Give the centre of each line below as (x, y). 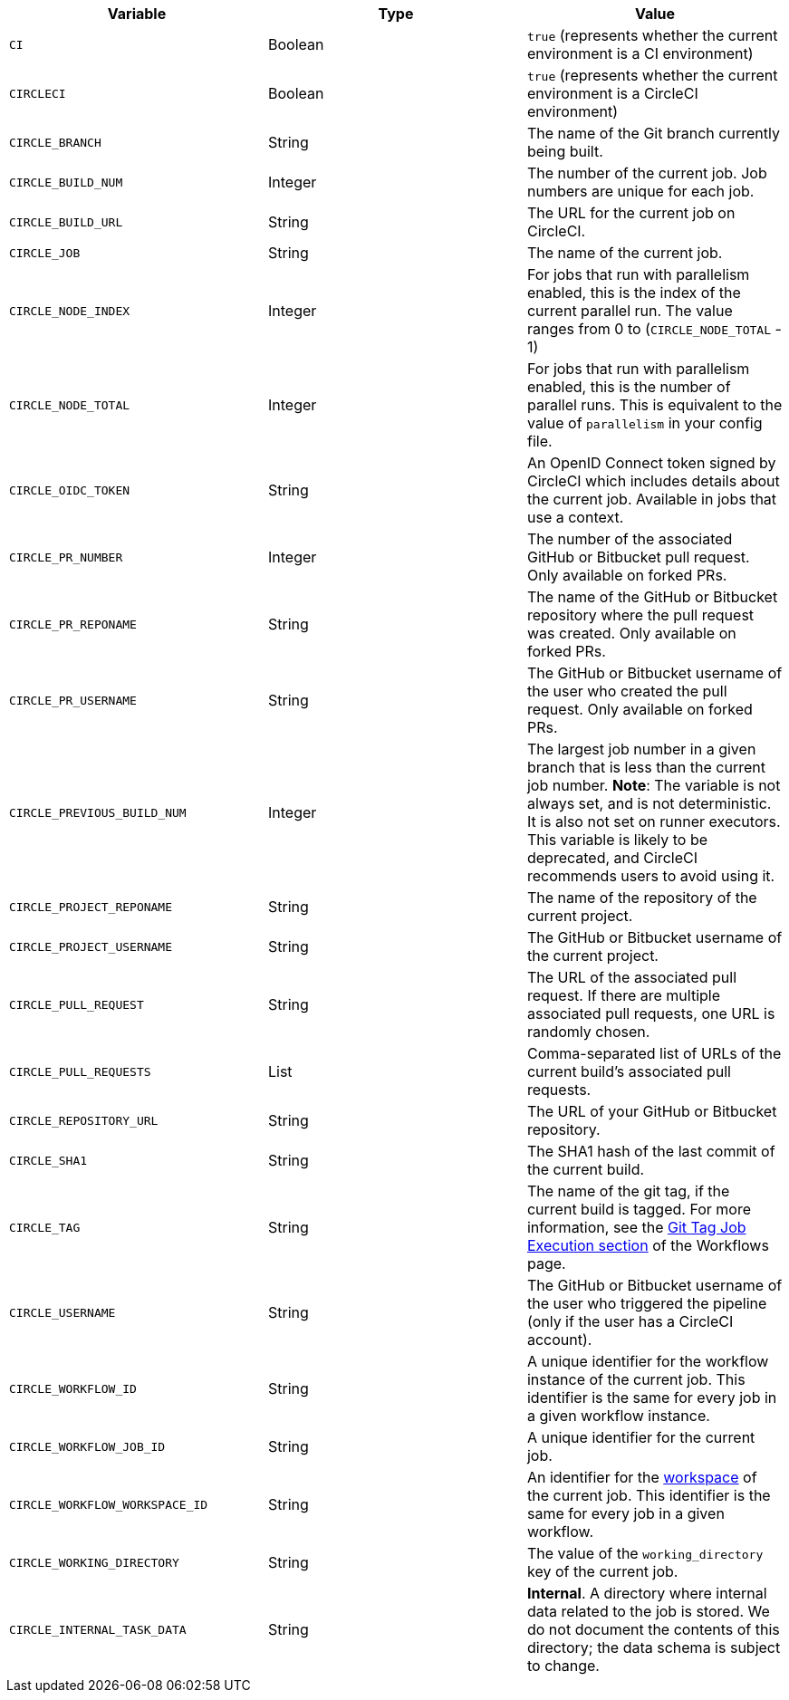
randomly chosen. (588, 1032)
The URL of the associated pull (632, 977)
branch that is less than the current (646, 767)
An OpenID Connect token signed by (651, 463)
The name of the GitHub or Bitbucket (652, 597)
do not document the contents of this (653, 1629)
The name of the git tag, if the (628, 1191)
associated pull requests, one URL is (651, 1013)
